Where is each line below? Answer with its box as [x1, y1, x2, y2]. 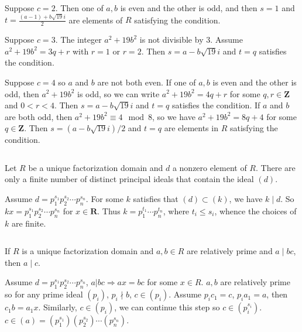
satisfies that [133, 193, 179, 205]
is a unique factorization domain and [22, 245, 154, 257]
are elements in [164, 122, 218, 134]
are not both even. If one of [97, 76, 196, 88]
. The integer [55, 33, 102, 46]
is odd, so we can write [77, 87, 160, 100]
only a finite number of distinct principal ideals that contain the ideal [5, 173, 254, 185]
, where [163, 204, 190, 217]
